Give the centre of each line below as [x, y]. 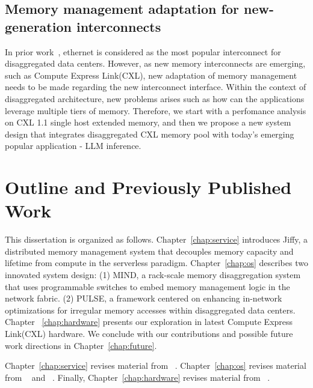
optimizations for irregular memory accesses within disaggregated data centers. [150, 310]
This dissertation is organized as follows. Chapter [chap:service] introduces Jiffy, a [156, 239]
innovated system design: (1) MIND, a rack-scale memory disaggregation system [153, 275]
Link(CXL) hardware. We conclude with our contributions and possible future [149, 333]
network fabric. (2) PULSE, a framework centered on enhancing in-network [144, 298]
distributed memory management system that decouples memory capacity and [149, 251]
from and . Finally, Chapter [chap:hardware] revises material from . [138, 377]
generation [38, 26]
